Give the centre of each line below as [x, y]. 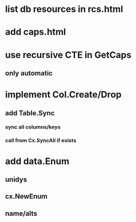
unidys [16, 179]
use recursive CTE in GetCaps [68, 55]
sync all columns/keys [33, 127]
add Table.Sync [30, 113]
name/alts [21, 213]
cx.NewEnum [26, 196]
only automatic [29, 73]
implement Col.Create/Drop [64, 95]
